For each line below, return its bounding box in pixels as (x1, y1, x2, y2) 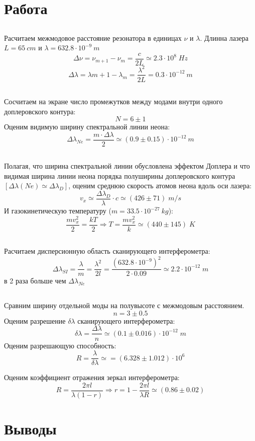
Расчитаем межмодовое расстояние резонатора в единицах (4, 32, 182, 43)
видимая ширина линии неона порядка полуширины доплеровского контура (4, 170, 235, 181)
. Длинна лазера (200, 32, 248, 43)
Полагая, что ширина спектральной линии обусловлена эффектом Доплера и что (4, 161, 250, 171)
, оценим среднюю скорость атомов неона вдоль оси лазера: (68, 180, 252, 191)
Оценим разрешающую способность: (4, 340, 116, 350)
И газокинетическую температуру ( (4, 205, 111, 216)
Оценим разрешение (4, 315, 66, 326)
